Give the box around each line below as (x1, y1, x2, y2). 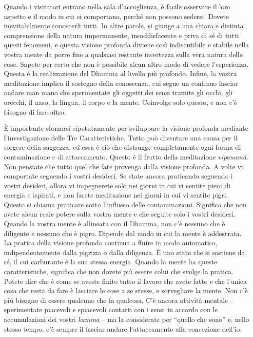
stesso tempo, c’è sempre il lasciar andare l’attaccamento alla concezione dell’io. (4, 323, 242, 334)
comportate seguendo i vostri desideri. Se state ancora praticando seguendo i (4, 171, 233, 181)
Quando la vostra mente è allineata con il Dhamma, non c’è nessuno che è (4, 218, 225, 229)
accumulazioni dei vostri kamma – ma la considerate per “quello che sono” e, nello (4, 314, 249, 324)
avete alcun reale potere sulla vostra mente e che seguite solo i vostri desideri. (4, 209, 236, 219)
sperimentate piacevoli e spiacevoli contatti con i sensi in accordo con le (4, 304, 218, 315)
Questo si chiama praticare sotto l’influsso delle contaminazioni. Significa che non (4, 199, 247, 209)
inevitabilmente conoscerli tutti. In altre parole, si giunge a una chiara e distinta (4, 20, 244, 31)
